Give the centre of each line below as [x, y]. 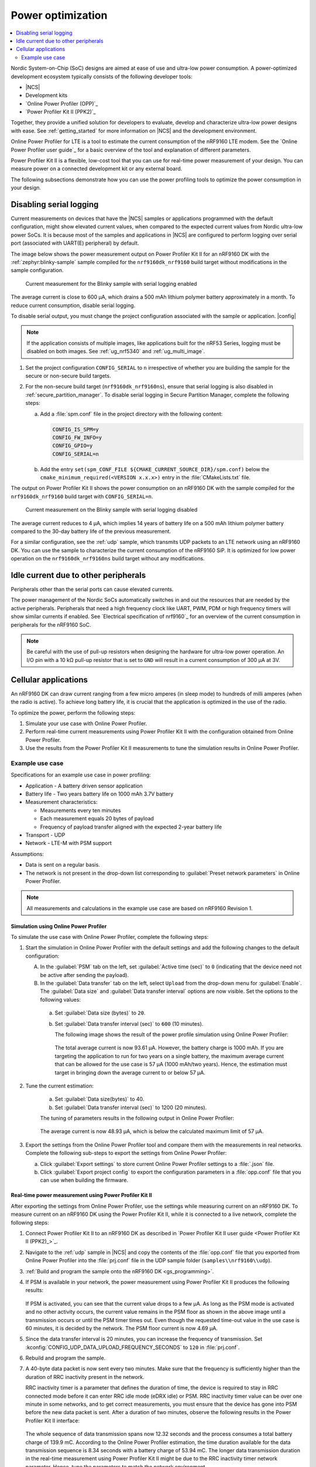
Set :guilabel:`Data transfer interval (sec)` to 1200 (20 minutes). [131, 1107]
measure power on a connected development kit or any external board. [97, 169]
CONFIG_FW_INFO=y [77, 437]
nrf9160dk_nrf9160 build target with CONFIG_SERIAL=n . [82, 496]
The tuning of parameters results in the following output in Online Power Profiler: [137, 1118]
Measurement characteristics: [61, 802]
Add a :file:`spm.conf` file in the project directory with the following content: [131, 414]
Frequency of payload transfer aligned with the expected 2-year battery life [131, 827]
